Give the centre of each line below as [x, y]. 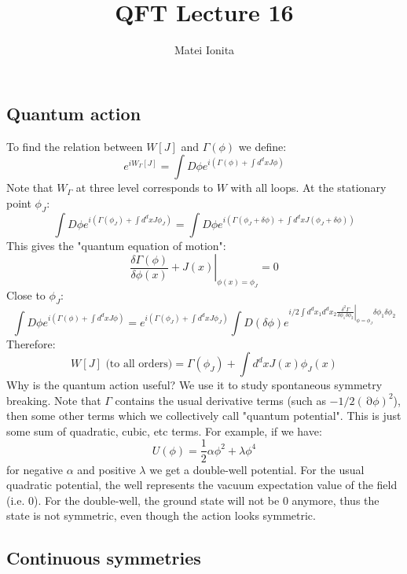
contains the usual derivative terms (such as [220, 400]
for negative [35, 469]
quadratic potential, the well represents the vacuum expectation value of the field [202, 485]
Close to [26, 294]
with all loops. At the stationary [308, 188]
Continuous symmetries [104, 558]
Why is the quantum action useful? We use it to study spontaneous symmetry [194, 385]
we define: [262, 146]
